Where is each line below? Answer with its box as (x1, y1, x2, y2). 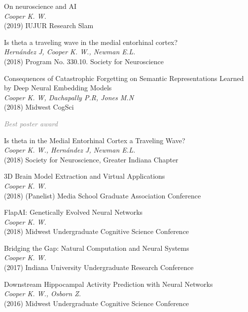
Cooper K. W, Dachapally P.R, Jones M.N (4, 92, 134, 102)
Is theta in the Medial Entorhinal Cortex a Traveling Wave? (4, 135, 185, 145)
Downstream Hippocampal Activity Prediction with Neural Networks (4, 278, 213, 289)
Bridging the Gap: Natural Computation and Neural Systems (4, 242, 189, 253)
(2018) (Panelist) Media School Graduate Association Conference (4, 190, 201, 200)
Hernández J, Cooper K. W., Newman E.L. (4, 46, 136, 57)
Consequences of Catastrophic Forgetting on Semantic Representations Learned (4, 73, 244, 83)
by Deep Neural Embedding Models (4, 82, 112, 93)
